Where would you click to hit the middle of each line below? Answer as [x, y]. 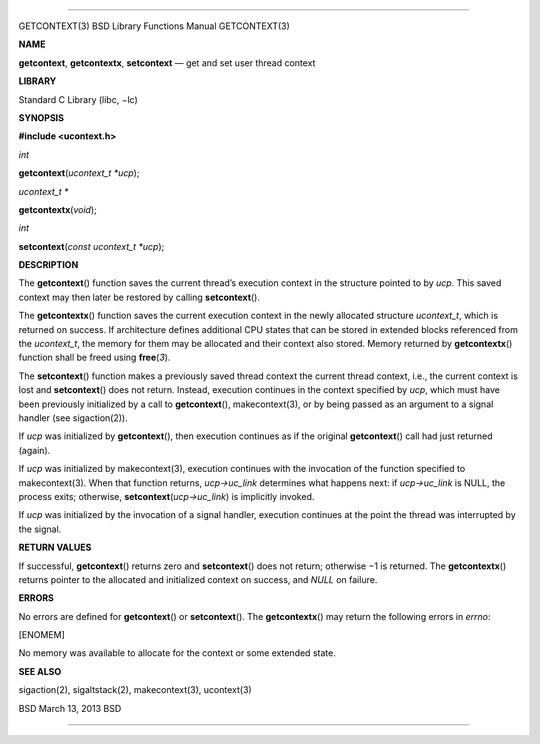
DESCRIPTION [48, 265]
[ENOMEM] [41, 635]
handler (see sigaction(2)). [73, 417]
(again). [34, 450]
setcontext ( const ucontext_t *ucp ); [91, 246]
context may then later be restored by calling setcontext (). [139, 297]
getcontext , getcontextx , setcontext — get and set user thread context [167, 62]
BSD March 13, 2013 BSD [70, 708]
